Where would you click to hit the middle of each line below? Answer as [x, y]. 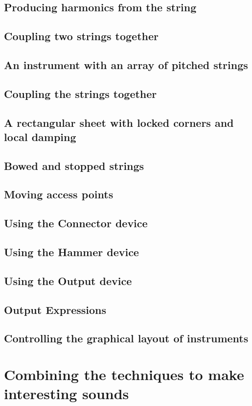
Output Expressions [55, 309]
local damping [40, 136]
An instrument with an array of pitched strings [126, 64]
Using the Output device [68, 280]
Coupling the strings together [80, 93]
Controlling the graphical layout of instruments [126, 338]
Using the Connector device [76, 223]
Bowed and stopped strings [74, 165]
